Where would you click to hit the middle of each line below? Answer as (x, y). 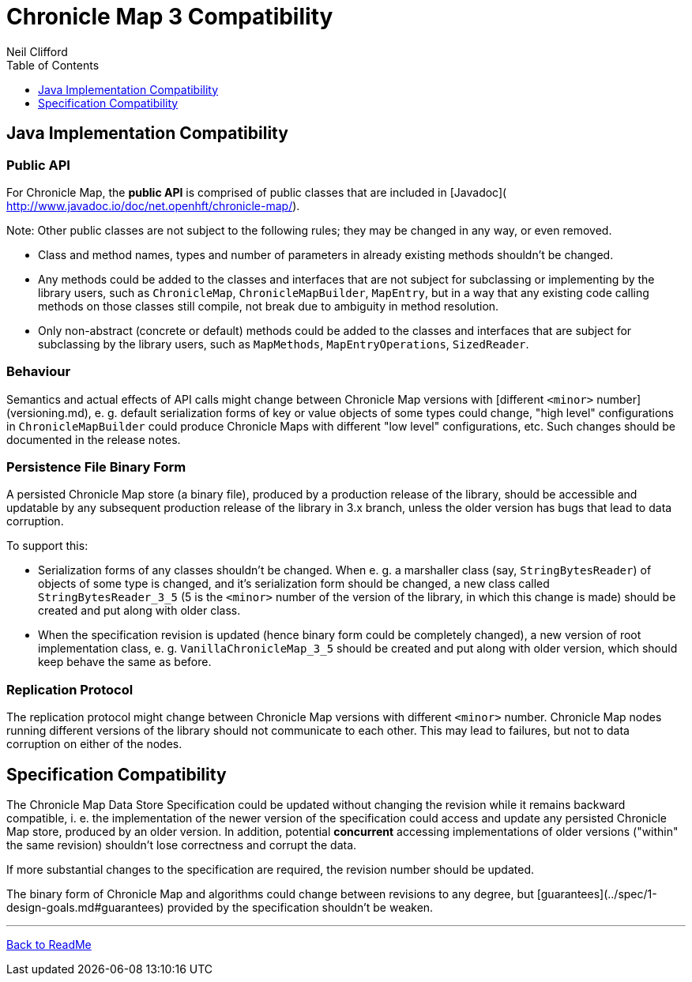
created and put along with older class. (139, 611)
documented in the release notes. (94, 439)
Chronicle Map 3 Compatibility (170, 17)
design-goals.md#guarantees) (85, 908)
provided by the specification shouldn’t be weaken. (300, 908)
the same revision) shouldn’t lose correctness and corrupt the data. (182, 845)
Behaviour (39, 372)
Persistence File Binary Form (96, 467)
